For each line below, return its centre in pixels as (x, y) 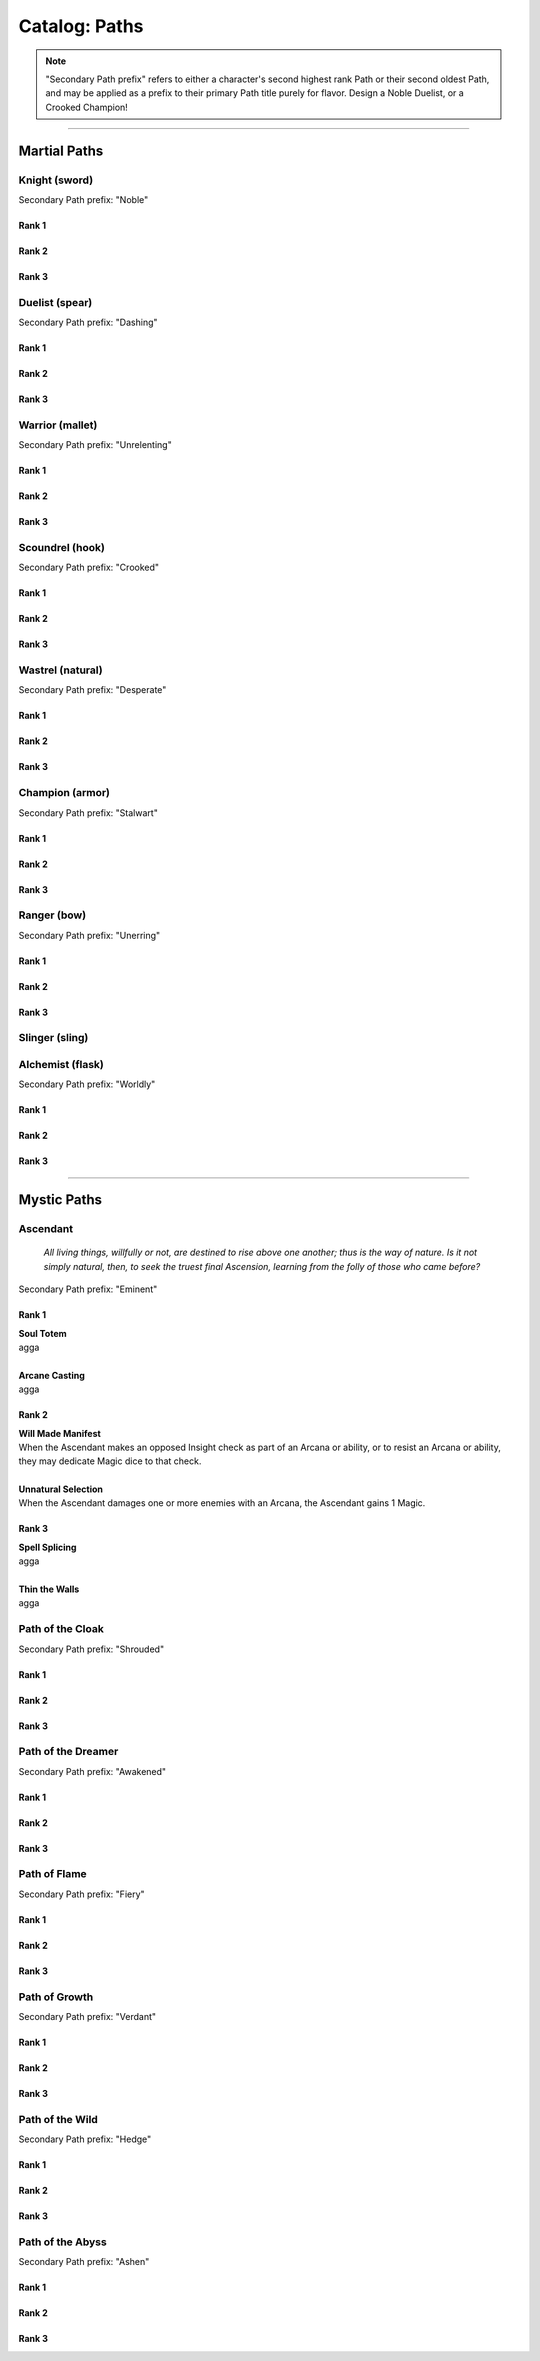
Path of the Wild (58, 2119)
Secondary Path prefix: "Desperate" (92, 690)
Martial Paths (61, 150)
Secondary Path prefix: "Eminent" (88, 1289)
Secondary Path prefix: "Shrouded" (91, 1649)
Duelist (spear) (55, 302)
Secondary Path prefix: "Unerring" (89, 935)
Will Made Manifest (60, 1433)
